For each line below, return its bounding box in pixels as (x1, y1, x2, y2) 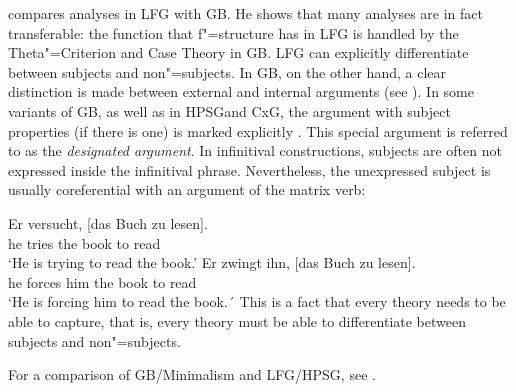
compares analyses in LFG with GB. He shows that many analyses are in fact (8, 3, 484, 23)
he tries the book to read (8, 232, 161, 253)
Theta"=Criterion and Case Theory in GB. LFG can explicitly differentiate (8, 42, 469, 63)
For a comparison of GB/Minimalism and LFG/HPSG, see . (8, 364, 376, 385)
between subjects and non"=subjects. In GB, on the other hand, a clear (8, 61, 446, 82)
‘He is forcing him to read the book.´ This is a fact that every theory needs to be (8, 291, 506, 312)
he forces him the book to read (8, 271, 197, 292)
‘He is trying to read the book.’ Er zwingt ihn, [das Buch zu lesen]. (8, 252, 416, 273)
